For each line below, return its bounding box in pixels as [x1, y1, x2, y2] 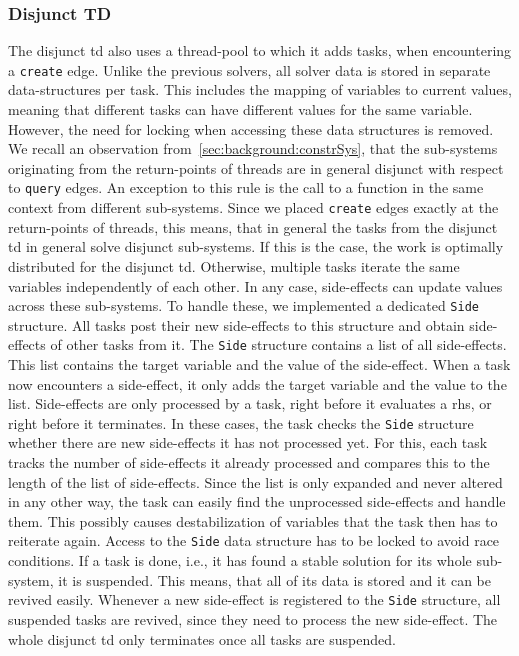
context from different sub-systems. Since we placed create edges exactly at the [8, 197, 499, 218]
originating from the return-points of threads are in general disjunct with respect [8, 157, 504, 178]
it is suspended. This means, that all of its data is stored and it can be [58, 569, 491, 590]
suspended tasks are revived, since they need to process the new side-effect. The [8, 608, 498, 629]
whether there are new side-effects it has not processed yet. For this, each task [8, 432, 488, 453]
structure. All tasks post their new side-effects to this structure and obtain [8, 314, 465, 335]
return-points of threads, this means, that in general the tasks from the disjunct [8, 216, 498, 237]
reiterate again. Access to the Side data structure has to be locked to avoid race [8, 530, 500, 551]
